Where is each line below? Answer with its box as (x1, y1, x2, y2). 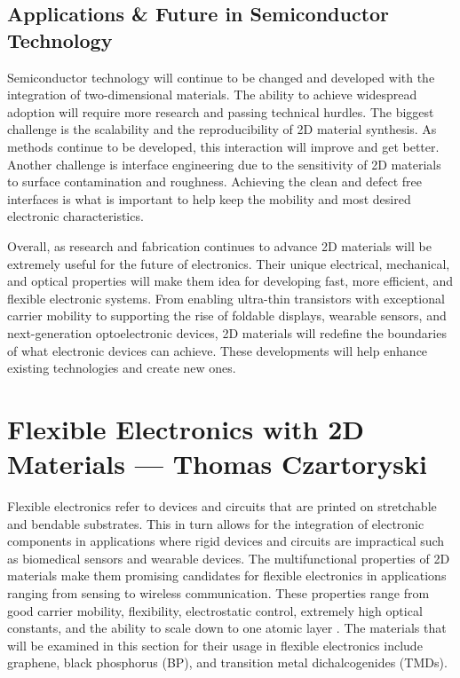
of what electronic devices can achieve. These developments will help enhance (7, 341, 428, 359)
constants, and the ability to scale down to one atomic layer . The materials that (7, 619, 447, 637)
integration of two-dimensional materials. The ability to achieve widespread (7, 85, 417, 104)
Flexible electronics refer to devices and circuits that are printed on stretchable (7, 497, 437, 515)
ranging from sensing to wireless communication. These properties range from (7, 583, 430, 602)
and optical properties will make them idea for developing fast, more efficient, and (7, 272, 453, 290)
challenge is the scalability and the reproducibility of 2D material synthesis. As (7, 120, 437, 138)
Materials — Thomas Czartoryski (7, 445, 427, 482)
